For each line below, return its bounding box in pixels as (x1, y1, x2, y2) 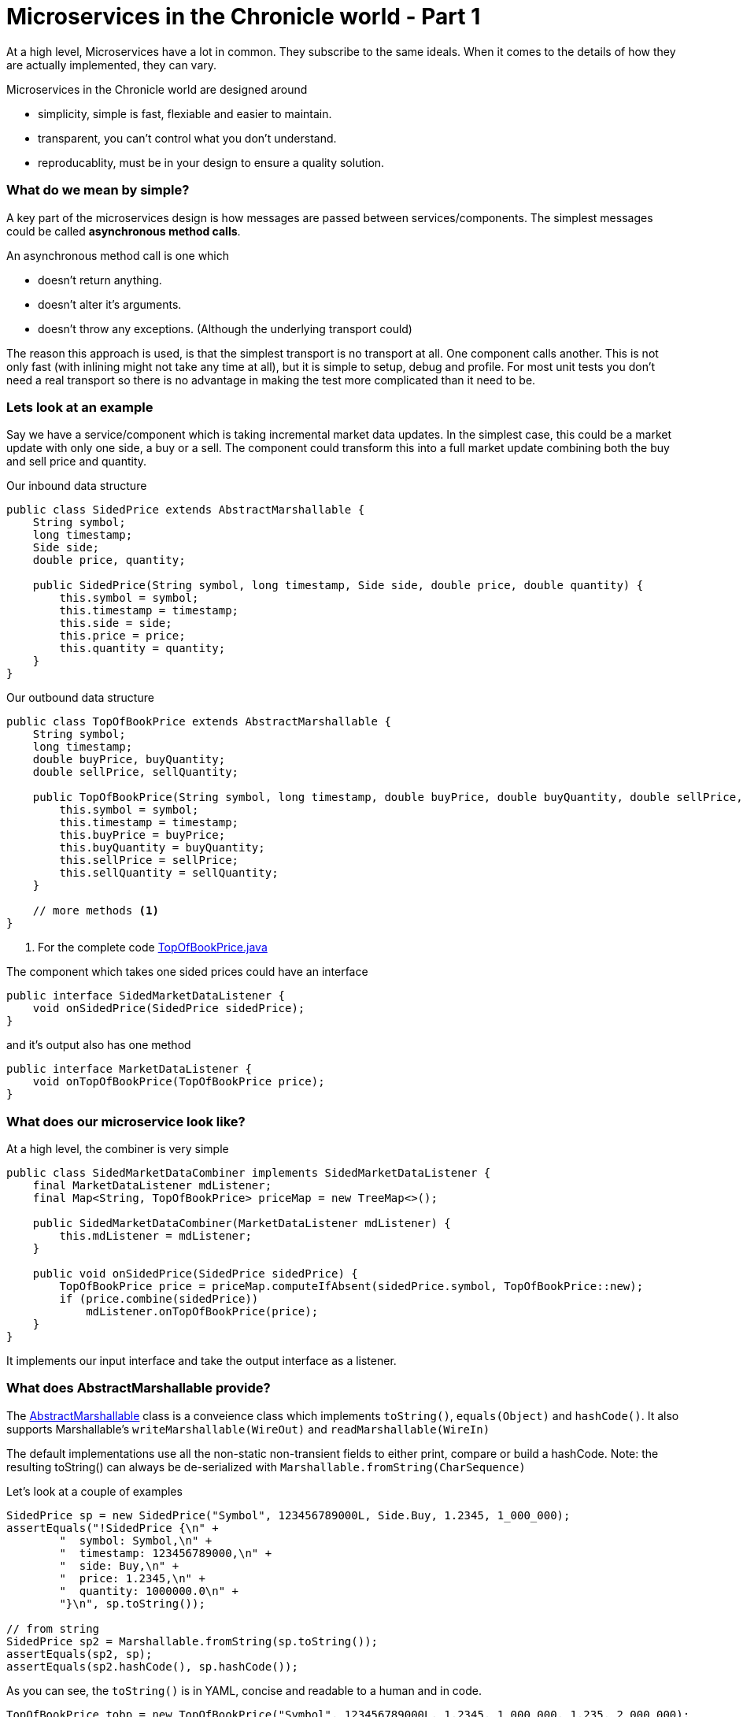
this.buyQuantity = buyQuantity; (59, 841, 265, 855)
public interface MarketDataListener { (6, 1062, 252, 1076)
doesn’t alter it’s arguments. (38, 297, 182, 311)
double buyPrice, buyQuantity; (32, 753, 226, 766)
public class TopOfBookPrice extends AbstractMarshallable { (6, 715, 391, 729)
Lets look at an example (6, 399, 153, 415)
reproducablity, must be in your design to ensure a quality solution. (38, 155, 385, 169)
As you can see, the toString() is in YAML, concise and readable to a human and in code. (6, 1683, 482, 1697)
